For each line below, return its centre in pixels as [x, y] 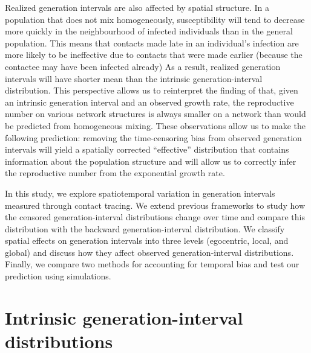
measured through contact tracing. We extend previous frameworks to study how [155, 205]
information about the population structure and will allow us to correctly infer [151, 161]
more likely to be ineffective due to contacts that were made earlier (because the [154, 55]
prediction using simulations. [58, 276]
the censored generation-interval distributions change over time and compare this [155, 217]
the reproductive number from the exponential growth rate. [115, 173]
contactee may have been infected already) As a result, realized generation [143, 66]
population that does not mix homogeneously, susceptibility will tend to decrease [155, 19]
